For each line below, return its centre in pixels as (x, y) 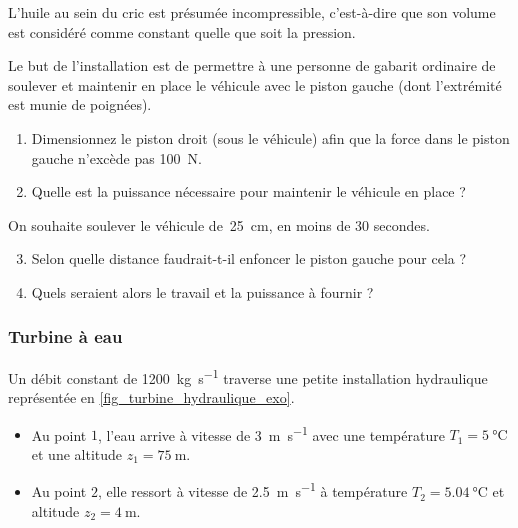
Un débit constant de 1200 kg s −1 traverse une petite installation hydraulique (248, 376)
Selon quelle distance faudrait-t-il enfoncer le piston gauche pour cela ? (249, 258)
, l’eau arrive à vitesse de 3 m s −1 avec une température (271, 433)
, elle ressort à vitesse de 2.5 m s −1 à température (252, 490)
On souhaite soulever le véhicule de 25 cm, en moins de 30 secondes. (219, 224)
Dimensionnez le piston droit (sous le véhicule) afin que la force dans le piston (270, 137)
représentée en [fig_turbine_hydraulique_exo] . (151, 397)
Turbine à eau (65, 336)
